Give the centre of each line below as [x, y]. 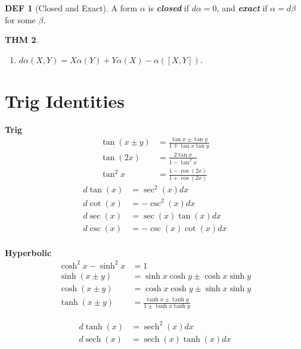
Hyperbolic [28, 252]
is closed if [169, 8]
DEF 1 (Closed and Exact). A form [71, 8]
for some [20, 19]
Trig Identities [65, 100]
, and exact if [242, 8]
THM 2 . [22, 40]
